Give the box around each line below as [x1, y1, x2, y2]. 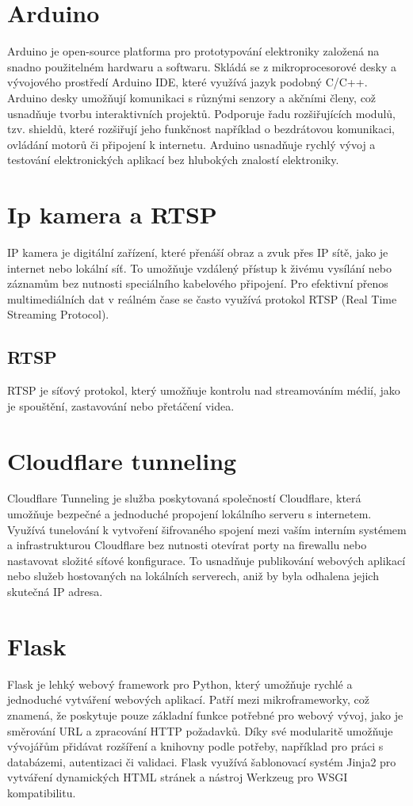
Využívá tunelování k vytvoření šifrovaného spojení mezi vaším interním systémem [7, 521, 407, 537]
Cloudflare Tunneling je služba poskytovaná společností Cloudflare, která [7, 490, 361, 506]
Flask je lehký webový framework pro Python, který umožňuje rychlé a [7, 675, 353, 692]
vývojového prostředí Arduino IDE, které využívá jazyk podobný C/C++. [7, 74, 368, 90]
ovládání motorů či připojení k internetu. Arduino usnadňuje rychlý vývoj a [7, 136, 376, 152]
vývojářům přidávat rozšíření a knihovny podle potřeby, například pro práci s [7, 738, 384, 754]
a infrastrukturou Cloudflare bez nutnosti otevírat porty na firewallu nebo [7, 537, 367, 553]
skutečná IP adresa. [7, 583, 103, 600]
